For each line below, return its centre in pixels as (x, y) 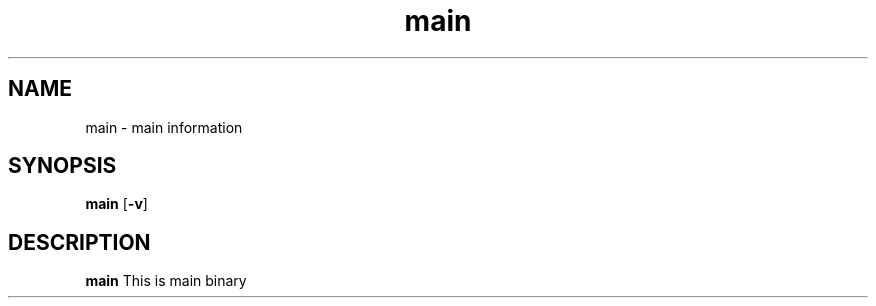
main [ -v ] (116, 204)
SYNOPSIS (62, 166)
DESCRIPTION (79, 242)
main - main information (164, 127)
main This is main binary (166, 281)
